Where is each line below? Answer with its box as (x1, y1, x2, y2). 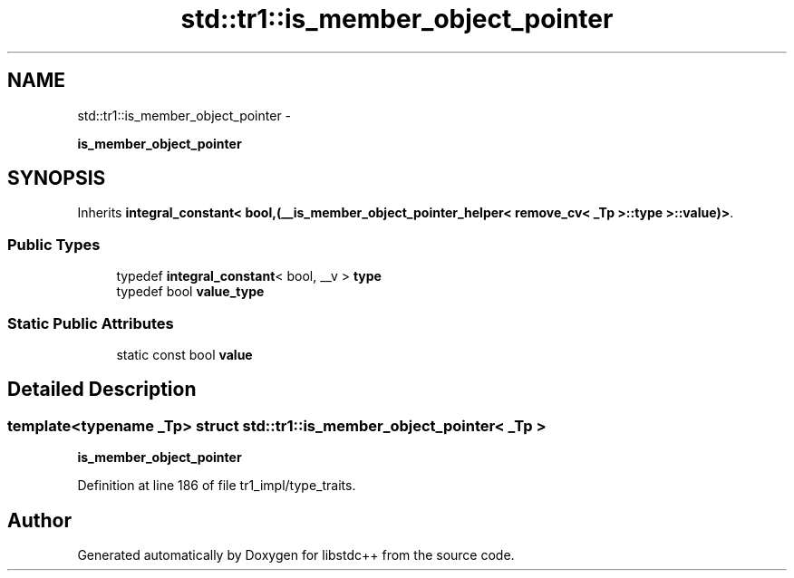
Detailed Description (7, 378, 197, 401)
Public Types (7, 235, 101, 254)
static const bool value (116, 346, 253, 362)
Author (7, 508, 72, 532)
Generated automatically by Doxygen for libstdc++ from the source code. (77, 547, 515, 563)
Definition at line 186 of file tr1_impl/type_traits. (77, 477, 356, 494)
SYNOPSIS (7, 167, 106, 190)
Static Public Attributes (7, 313, 174, 332)
